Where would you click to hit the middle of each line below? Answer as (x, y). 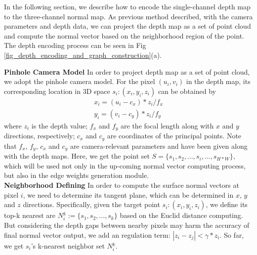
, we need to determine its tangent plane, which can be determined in (128, 194)
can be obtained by (187, 91)
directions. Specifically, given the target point (91, 204)
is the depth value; (60, 125)
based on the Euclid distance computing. (181, 215)
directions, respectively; (40, 136)
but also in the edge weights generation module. (77, 175)
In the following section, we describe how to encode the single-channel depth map (127, 6)
